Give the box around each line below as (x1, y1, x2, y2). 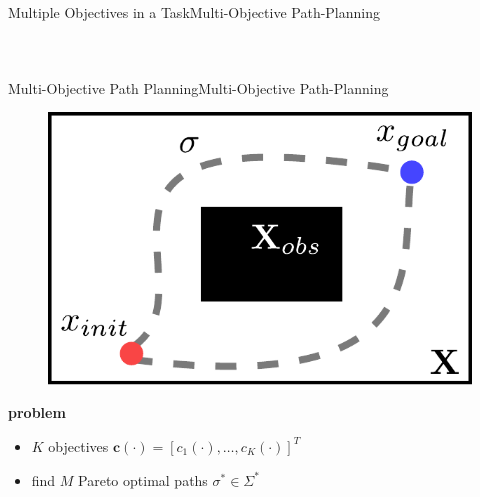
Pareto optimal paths (78, 469, 208, 490)
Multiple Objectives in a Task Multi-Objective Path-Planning (8, 2, 380, 22)
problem (8, 402, 66, 423)
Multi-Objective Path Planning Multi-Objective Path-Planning (8, 77, 389, 98)
